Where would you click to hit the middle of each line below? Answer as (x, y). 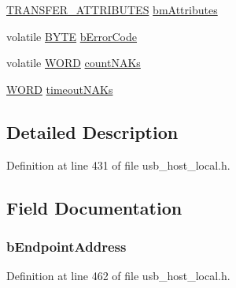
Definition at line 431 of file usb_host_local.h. (118, 165)
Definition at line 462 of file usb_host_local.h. (118, 276)
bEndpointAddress (66, 246)
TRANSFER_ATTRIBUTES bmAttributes (112, 9)
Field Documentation (94, 207)
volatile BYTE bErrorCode (72, 36)
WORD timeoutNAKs (60, 89)
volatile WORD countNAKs (74, 63)
